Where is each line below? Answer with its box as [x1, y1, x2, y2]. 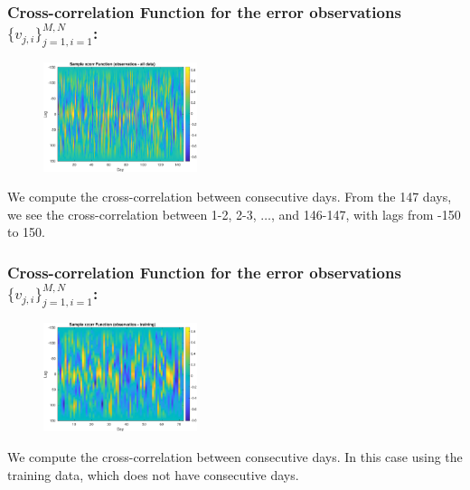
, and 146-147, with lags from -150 [270, 204, 461, 223]
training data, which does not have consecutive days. [7, 465, 299, 484]
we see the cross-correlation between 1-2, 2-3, [7, 204, 257, 223]
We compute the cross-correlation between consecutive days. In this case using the [7, 448, 463, 466]
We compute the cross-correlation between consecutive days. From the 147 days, [7, 187, 452, 206]
